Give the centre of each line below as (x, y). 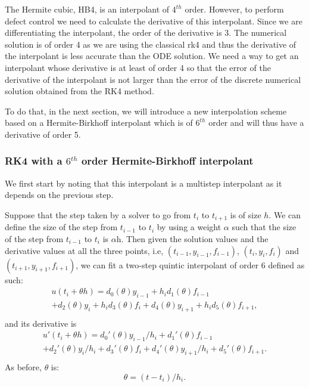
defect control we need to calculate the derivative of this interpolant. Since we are (154, 21)
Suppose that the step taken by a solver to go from (98, 214)
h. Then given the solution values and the (192, 238)
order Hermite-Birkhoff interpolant (167, 161)
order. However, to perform (234, 9)
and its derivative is (41, 323)
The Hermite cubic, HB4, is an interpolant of (87, 9)
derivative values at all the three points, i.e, (84, 250)
